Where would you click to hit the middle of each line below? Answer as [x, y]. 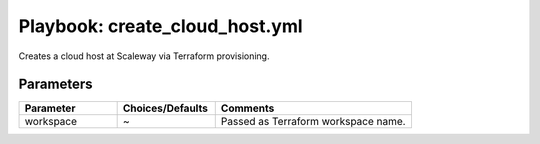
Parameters [55, 84]
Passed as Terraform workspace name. [313, 122]
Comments [247, 108]
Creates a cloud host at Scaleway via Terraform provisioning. [144, 56]
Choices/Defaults [165, 108]
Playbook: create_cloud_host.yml [161, 26]
